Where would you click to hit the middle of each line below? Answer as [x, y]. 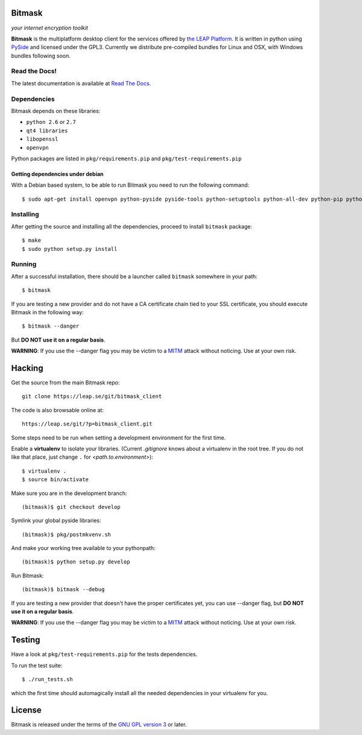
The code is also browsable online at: [57, 410]
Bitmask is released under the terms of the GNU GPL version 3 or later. [99, 725]
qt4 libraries [47, 131]
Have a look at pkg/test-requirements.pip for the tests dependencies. [104, 654]
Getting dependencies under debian [57, 174]
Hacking [27, 368]
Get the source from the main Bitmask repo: [65, 383]
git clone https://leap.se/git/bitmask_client [92, 397]
